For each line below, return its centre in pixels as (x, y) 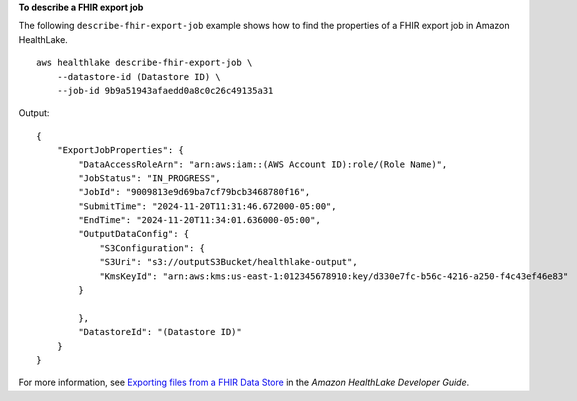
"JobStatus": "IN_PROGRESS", (150, 178)
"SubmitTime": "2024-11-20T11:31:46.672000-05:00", (207, 206)
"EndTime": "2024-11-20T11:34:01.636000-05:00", (200, 220)
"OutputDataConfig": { (134, 234)
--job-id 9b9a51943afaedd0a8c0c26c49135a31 (165, 90)
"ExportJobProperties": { (120, 150)
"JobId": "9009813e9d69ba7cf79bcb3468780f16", (194, 192)
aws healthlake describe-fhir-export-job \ (144, 63)
